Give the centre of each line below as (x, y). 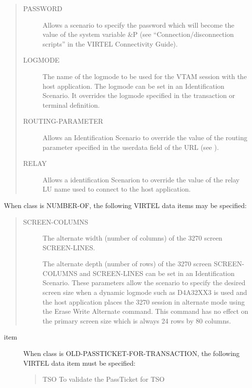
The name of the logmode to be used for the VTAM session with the (145, 76)
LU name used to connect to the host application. (117, 189)
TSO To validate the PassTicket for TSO (103, 379)
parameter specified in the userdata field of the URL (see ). (131, 147)
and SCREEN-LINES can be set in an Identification (157, 273)
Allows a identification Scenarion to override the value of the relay (141, 179)
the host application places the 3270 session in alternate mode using (144, 301)
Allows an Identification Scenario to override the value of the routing (145, 137)
